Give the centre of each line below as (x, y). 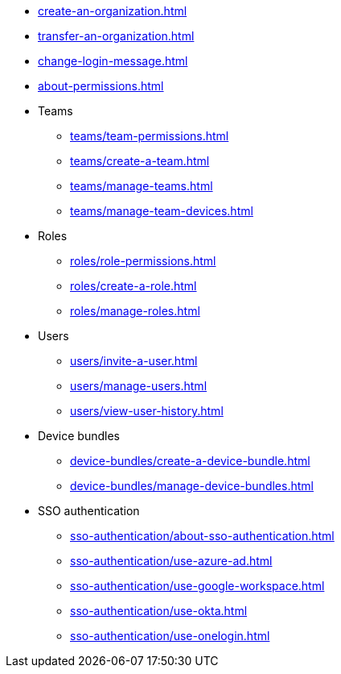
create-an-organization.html (113, 11)
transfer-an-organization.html (116, 36)
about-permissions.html (101, 86)
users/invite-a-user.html (134, 361)
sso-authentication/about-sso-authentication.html (202, 536)
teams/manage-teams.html (142, 186)
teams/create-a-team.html (140, 161)
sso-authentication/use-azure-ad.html (171, 561)
